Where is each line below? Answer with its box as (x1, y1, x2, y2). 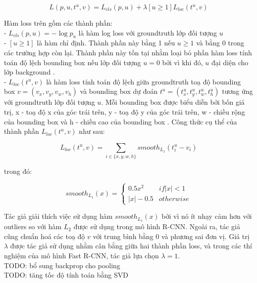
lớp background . (4, 67, 55, 77)
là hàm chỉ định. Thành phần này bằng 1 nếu (37, 38, 175, 48)
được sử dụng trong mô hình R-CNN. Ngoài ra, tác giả (73, 221, 241, 232)
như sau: (79, 126, 105, 136)
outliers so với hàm (4, 221, 62, 232)
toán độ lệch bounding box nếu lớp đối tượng (4, 57, 141, 67)
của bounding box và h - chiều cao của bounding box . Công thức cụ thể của (4, 116, 237, 126)
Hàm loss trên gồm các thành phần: (4, 18, 113, 28)
